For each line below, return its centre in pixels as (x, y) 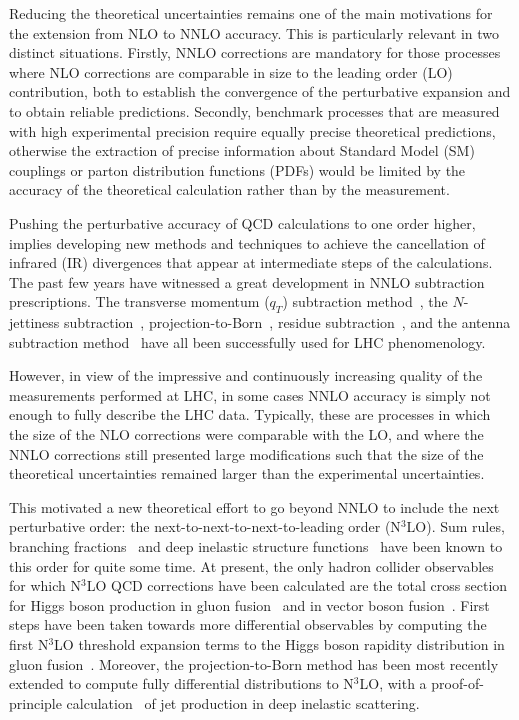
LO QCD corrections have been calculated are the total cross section (297, 585)
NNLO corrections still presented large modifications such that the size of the (246, 453)
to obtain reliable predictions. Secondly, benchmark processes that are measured (254, 110)
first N (29, 644)
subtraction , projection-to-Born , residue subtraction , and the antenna (287, 322)
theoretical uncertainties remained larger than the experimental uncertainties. (247, 473)
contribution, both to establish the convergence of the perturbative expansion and (260, 91)
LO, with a (393, 683)
